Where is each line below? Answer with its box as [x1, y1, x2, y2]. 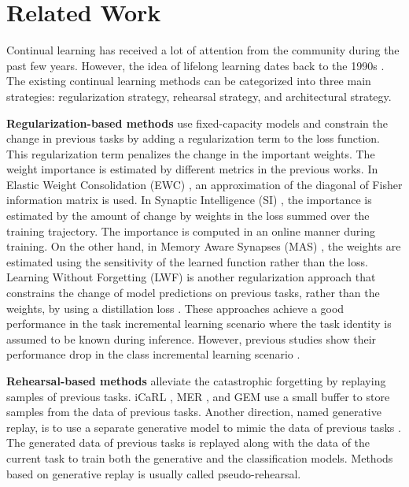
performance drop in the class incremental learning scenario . [6, 346, 300, 362]
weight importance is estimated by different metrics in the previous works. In [6, 161, 378, 177]
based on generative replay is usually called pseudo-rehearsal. [6, 465, 301, 481]
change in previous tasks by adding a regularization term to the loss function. [6, 130, 381, 147]
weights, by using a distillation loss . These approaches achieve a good [6, 299, 345, 316]
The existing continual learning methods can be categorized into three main [6, 72, 371, 89]
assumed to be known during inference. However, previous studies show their [6, 330, 377, 347]
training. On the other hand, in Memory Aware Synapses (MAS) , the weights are [6, 238, 401, 255]
